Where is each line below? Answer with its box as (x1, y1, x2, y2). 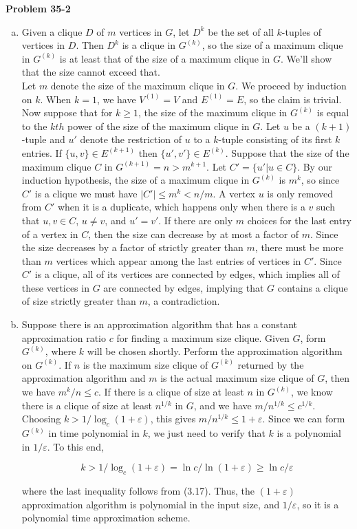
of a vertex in (21, 226, 78, 241)
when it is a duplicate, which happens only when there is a (57, 199, 305, 214)
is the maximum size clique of (83, 357, 208, 371)
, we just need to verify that (147, 426, 266, 440)
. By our (297, 159, 332, 173)
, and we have (193, 398, 252, 412)
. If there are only (158, 213, 233, 227)
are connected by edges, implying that (103, 280, 264, 294)
